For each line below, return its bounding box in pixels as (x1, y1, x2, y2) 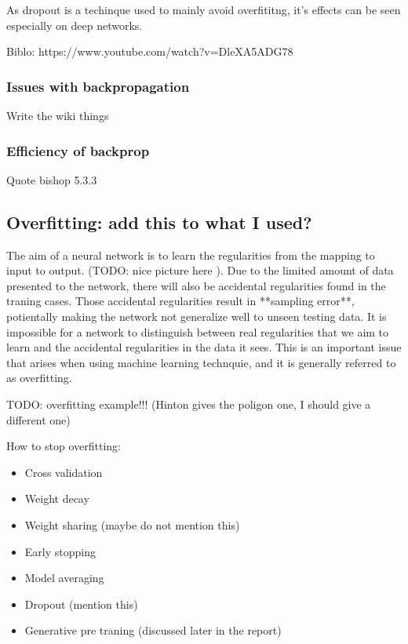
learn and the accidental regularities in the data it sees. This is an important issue (6, 339, 402, 355)
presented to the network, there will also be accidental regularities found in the (6, 277, 386, 293)
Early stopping (24, 543, 96, 559)
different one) (6, 411, 71, 428)
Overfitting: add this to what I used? (6, 209, 312, 234)
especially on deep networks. (6, 16, 143, 33)
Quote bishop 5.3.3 (6, 171, 97, 187)
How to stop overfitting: (6, 438, 121, 454)
